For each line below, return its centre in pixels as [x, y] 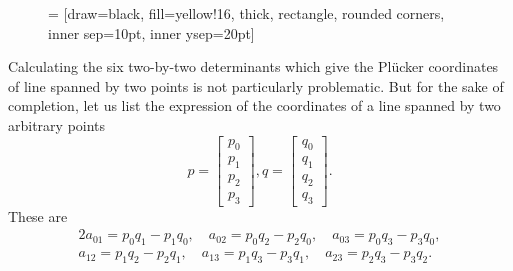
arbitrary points [57, 124]
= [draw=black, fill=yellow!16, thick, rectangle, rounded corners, [246, 13]
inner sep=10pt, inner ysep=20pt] [151, 32]
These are [38, 215]
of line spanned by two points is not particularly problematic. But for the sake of [256, 85]
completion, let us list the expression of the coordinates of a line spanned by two [254, 105]
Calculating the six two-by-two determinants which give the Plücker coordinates [253, 66]
